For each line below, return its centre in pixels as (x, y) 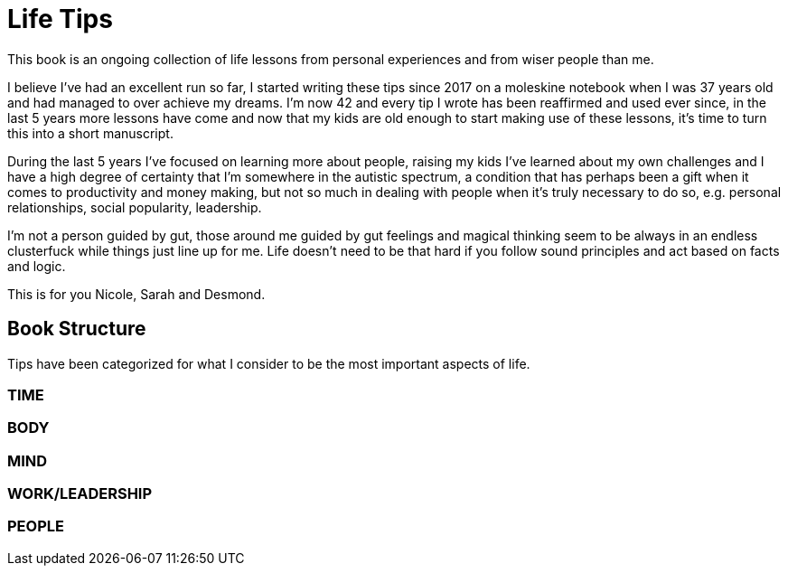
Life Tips (60, 19)
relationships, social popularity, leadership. (135, 207)
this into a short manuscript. (90, 133)
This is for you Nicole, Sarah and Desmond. (136, 294)
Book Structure (77, 329)
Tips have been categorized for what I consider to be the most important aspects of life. (269, 363)
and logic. (37, 266)
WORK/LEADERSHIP (80, 494)
